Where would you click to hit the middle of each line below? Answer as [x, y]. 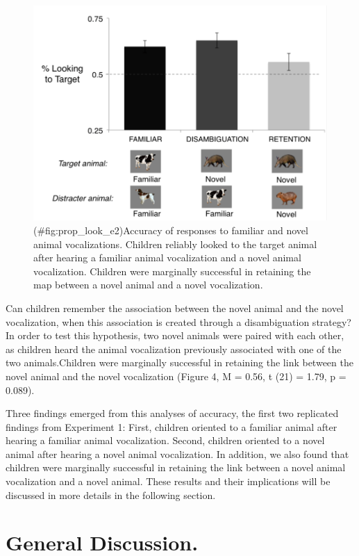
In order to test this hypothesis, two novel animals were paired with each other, [175, 335]
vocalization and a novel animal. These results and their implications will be [168, 481]
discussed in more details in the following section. [111, 494]
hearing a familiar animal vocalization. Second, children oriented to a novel [165, 440]
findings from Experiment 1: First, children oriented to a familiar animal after [172, 426]
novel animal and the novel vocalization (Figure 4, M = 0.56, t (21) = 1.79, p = [176, 376]
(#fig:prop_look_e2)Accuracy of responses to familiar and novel [171, 230]
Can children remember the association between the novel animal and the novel [175, 308]
